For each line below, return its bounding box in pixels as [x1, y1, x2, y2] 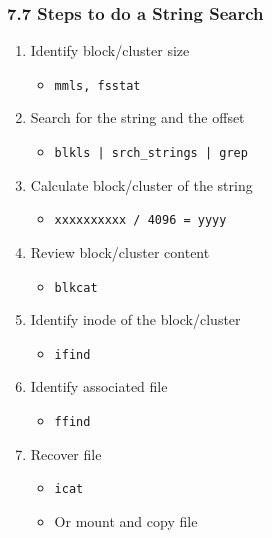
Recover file [30, 443, 102, 464]
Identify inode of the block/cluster [30, 309, 241, 330]
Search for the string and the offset [30, 107, 245, 128]
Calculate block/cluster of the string [30, 174, 253, 195]
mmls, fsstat [54, 78, 141, 93]
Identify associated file [30, 376, 168, 397]
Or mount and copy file [54, 510, 198, 531]
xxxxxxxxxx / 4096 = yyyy [54, 213, 227, 228]
